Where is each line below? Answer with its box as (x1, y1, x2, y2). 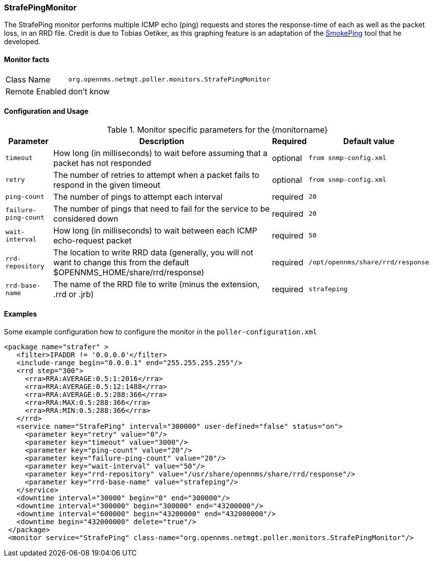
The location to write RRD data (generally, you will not (53, 247, 253, 257)
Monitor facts (4, 55, 50, 64)
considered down (53, 213, 119, 224)
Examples (4, 310, 37, 319)
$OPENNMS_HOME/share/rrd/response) (53, 267, 204, 277)
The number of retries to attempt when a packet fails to (53, 169, 259, 180)
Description (139, 136, 185, 146)
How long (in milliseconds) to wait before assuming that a (53, 148, 268, 158)
